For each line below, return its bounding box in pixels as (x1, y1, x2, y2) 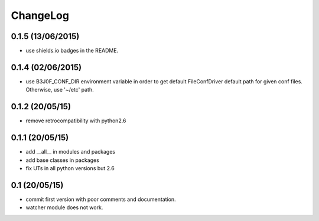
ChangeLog (11, 9, 69, 22)
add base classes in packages (25, 157, 100, 164)
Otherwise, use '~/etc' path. (25, 86, 94, 93)
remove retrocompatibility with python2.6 (25, 117, 126, 124)
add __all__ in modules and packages (25, 148, 115, 155)
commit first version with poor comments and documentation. (25, 196, 177, 203)
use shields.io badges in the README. (25, 47, 119, 54)
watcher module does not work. (25, 204, 103, 211)
